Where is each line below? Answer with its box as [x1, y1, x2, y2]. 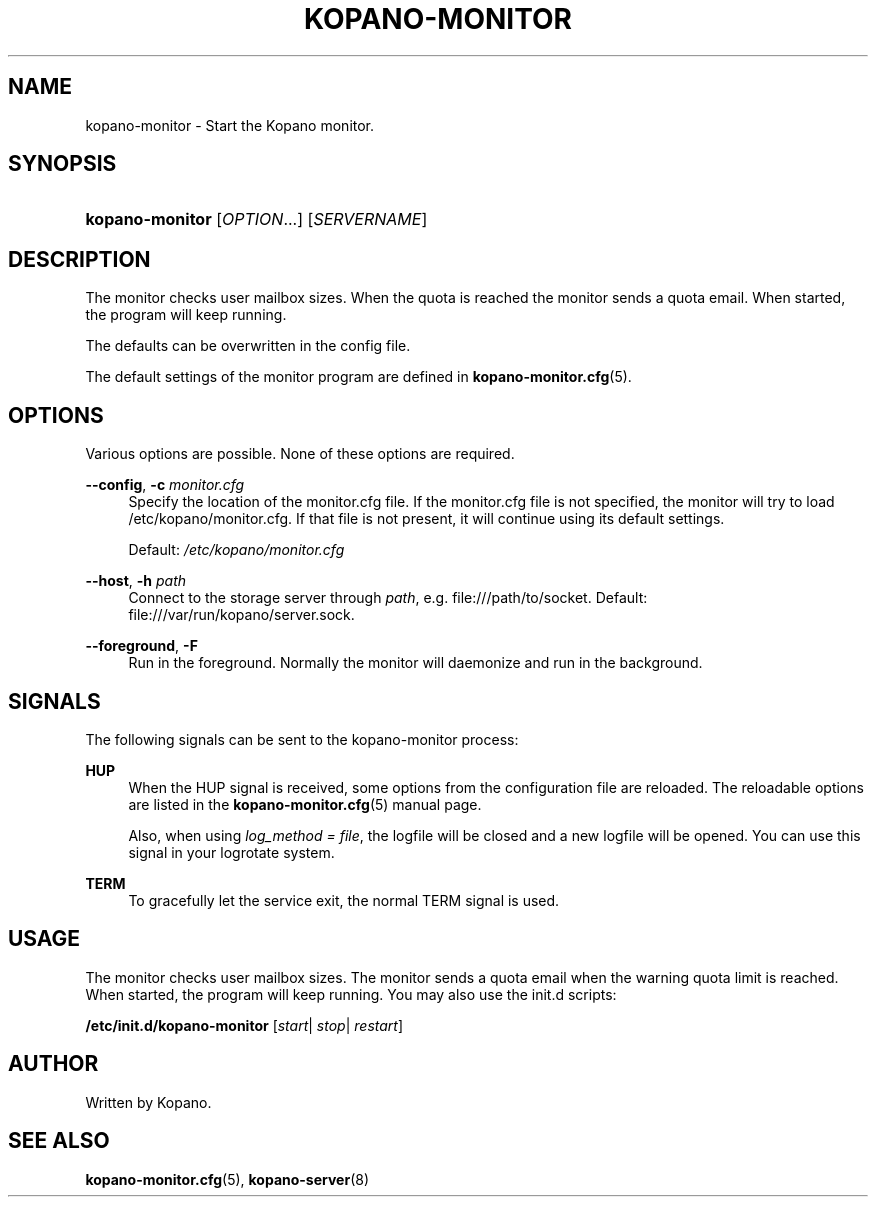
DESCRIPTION [8, 246, 151, 272]
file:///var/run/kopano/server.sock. [128, 606, 355, 624]
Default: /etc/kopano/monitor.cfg [128, 541, 345, 559]
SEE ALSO [8, 1128, 110, 1154]
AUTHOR [8, 1051, 99, 1077]
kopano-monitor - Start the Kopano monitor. [85, 116, 375, 134]
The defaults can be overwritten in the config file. [85, 337, 411, 355]
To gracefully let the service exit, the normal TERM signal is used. [128, 891, 560, 909]
